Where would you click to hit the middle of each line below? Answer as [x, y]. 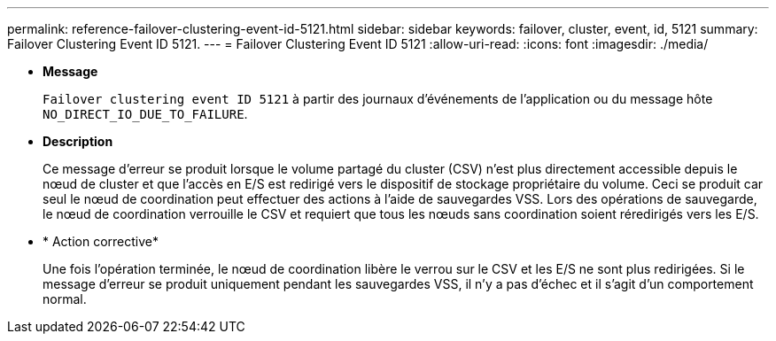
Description [78, 141]
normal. [65, 299]
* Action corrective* [101, 241]
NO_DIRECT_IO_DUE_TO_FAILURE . [145, 114]
